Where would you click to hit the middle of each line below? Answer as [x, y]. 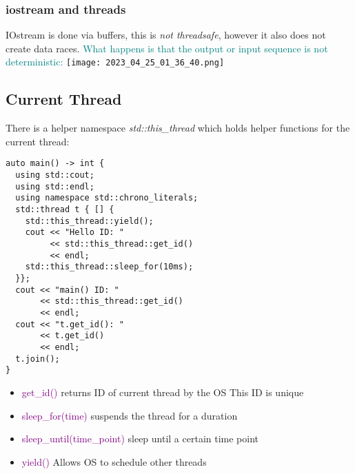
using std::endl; [55, 186]
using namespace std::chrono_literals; [107, 198]
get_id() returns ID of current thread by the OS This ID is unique [163, 392]
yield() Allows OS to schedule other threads [114, 461]
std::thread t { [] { [65, 210]
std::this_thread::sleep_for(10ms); [109, 267]
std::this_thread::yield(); [89, 221]
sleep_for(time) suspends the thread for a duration [130, 415]
